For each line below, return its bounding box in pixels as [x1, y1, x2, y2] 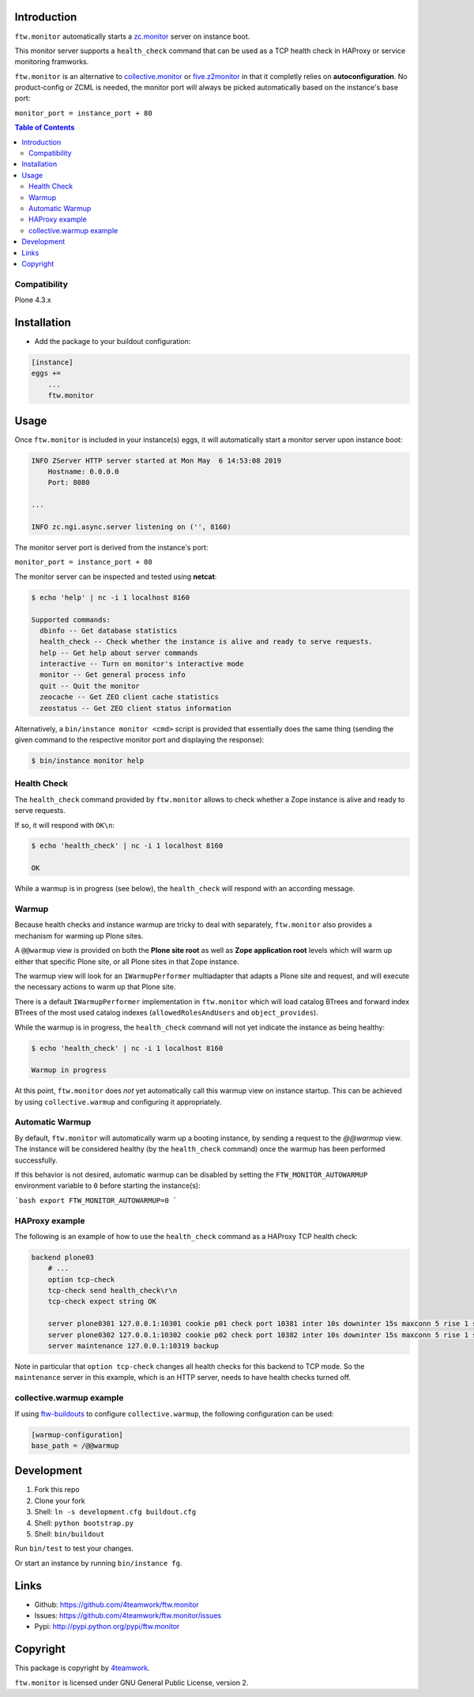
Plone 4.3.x [14, 295, 51, 304]
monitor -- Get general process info [39, 671, 186, 679]
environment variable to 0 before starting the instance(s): [14, 1181, 201, 1190]
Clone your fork [34, 1495, 86, 1506]
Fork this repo [34, 1485, 80, 1495]
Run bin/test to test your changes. [14, 1544, 134, 1553]
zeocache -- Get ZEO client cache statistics [39, 693, 219, 701]
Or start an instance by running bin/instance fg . [14, 1558, 182, 1567]
